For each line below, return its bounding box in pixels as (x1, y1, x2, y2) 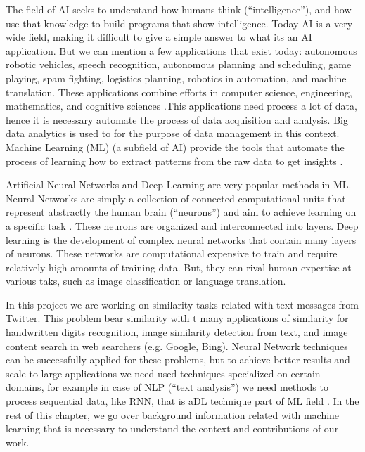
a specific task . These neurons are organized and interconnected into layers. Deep (6, 218, 359, 233)
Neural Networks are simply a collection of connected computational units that (6, 191, 346, 205)
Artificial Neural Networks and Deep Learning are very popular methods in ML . (6, 177, 352, 192)
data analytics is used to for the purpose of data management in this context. (6, 126, 340, 141)
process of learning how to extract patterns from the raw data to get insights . (6, 153, 343, 168)
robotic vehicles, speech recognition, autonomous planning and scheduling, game (6, 57, 352, 72)
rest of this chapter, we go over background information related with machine (6, 407, 340, 422)
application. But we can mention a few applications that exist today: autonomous (6, 43, 357, 58)
